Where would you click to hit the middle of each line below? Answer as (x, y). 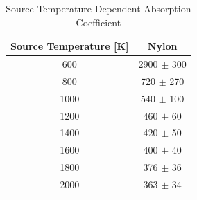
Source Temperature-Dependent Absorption (98, 8)
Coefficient (98, 22)
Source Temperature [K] (70, 46)
